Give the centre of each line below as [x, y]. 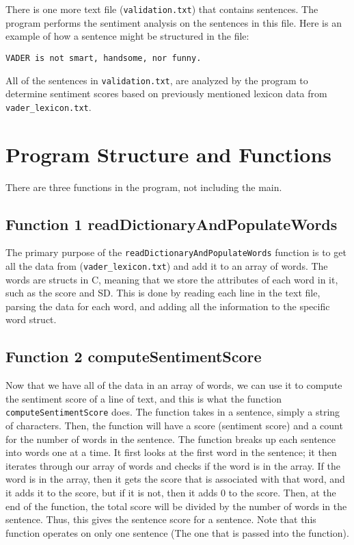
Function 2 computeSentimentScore [134, 356]
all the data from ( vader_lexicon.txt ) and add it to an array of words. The [167, 265]
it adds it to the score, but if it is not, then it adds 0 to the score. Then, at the [171, 493]
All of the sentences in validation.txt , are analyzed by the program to [157, 80]
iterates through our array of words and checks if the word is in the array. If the [173, 465]
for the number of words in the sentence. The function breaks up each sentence [171, 439]
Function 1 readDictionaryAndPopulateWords [172, 224]
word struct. [31, 319]
